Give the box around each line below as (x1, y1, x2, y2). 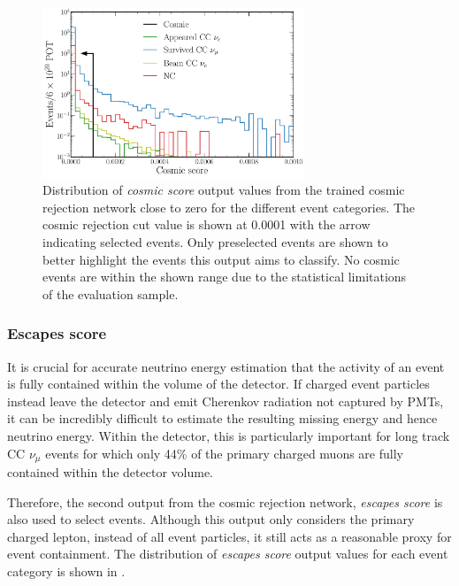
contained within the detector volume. (7, 463, 213, 482)
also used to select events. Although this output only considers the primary (7, 510, 415, 528)
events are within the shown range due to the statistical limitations (42, 267, 407, 286)
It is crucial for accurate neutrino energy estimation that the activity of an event (7, 357, 445, 375)
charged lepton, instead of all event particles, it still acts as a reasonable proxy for (7, 527, 452, 545)
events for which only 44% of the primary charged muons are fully (45, 443, 403, 462)
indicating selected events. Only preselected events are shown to (42, 233, 388, 251)
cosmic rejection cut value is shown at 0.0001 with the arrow (42, 215, 371, 234)
